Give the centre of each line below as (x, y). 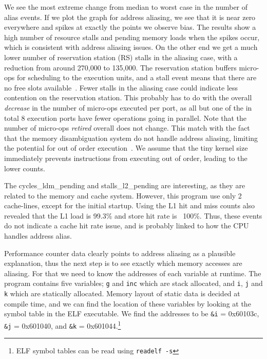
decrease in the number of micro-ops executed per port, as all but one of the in (128, 107)
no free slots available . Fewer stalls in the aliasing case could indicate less (121, 87)
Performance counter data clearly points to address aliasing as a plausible (120, 253)
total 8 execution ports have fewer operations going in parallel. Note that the (126, 118)
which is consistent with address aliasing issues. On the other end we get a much (131, 47)
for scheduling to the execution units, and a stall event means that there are (137, 77)
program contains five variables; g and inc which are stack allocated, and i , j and (133, 283)
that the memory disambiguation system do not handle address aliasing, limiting (131, 138)
